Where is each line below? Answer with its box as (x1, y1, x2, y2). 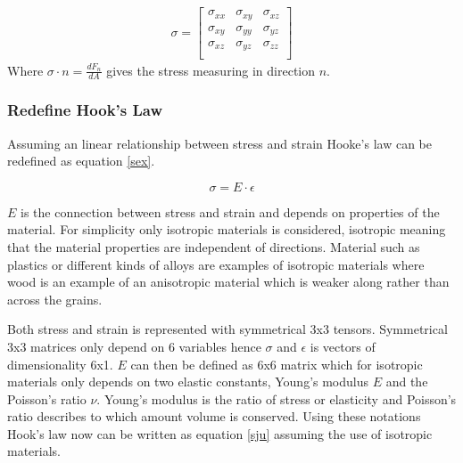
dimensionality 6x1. (7, 354, 113, 373)
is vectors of (310, 337, 376, 355)
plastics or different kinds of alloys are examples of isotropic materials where (7, 255, 425, 273)
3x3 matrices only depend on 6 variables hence (7, 337, 261, 355)
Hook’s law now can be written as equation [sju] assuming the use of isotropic (7, 424, 433, 443)
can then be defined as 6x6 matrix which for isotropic (130, 354, 423, 373)
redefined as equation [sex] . (7, 151, 155, 170)
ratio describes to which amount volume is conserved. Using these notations (7, 407, 421, 426)
